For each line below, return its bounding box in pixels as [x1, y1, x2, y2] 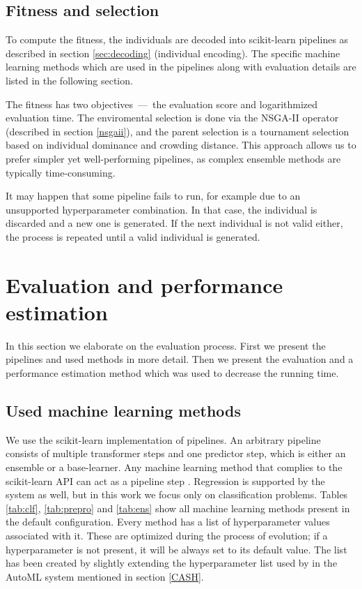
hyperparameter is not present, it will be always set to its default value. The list [6, 542, 347, 556]
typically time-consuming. [6, 165, 116, 179]
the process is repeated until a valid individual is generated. [6, 229, 260, 244]
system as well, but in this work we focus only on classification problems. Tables [6, 487, 348, 502]
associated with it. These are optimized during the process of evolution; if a [6, 528, 328, 542]
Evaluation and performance [6, 270, 283, 299]
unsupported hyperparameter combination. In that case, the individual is [6, 202, 317, 216]
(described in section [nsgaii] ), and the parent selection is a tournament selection [6, 124, 349, 138]
